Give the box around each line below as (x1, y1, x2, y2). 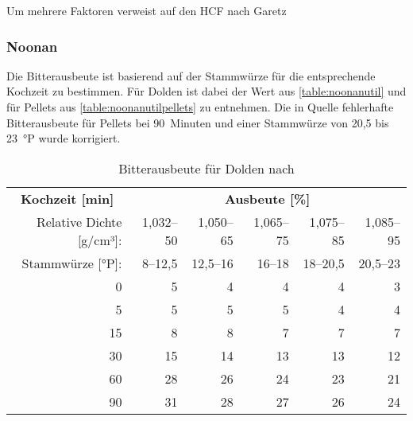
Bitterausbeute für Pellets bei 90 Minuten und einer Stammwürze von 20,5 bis (6, 114, 389, 131)
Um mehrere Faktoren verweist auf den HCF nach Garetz (6, 2, 287, 18)
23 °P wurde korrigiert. (6, 130, 121, 146)
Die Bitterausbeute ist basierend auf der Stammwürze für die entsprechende (6, 67, 376, 84)
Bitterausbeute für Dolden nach (118, 158, 295, 177)
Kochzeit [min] (21, 189, 114, 208)
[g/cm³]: (77, 230, 122, 249)
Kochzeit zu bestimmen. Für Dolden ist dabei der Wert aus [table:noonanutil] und (6, 83, 407, 99)
